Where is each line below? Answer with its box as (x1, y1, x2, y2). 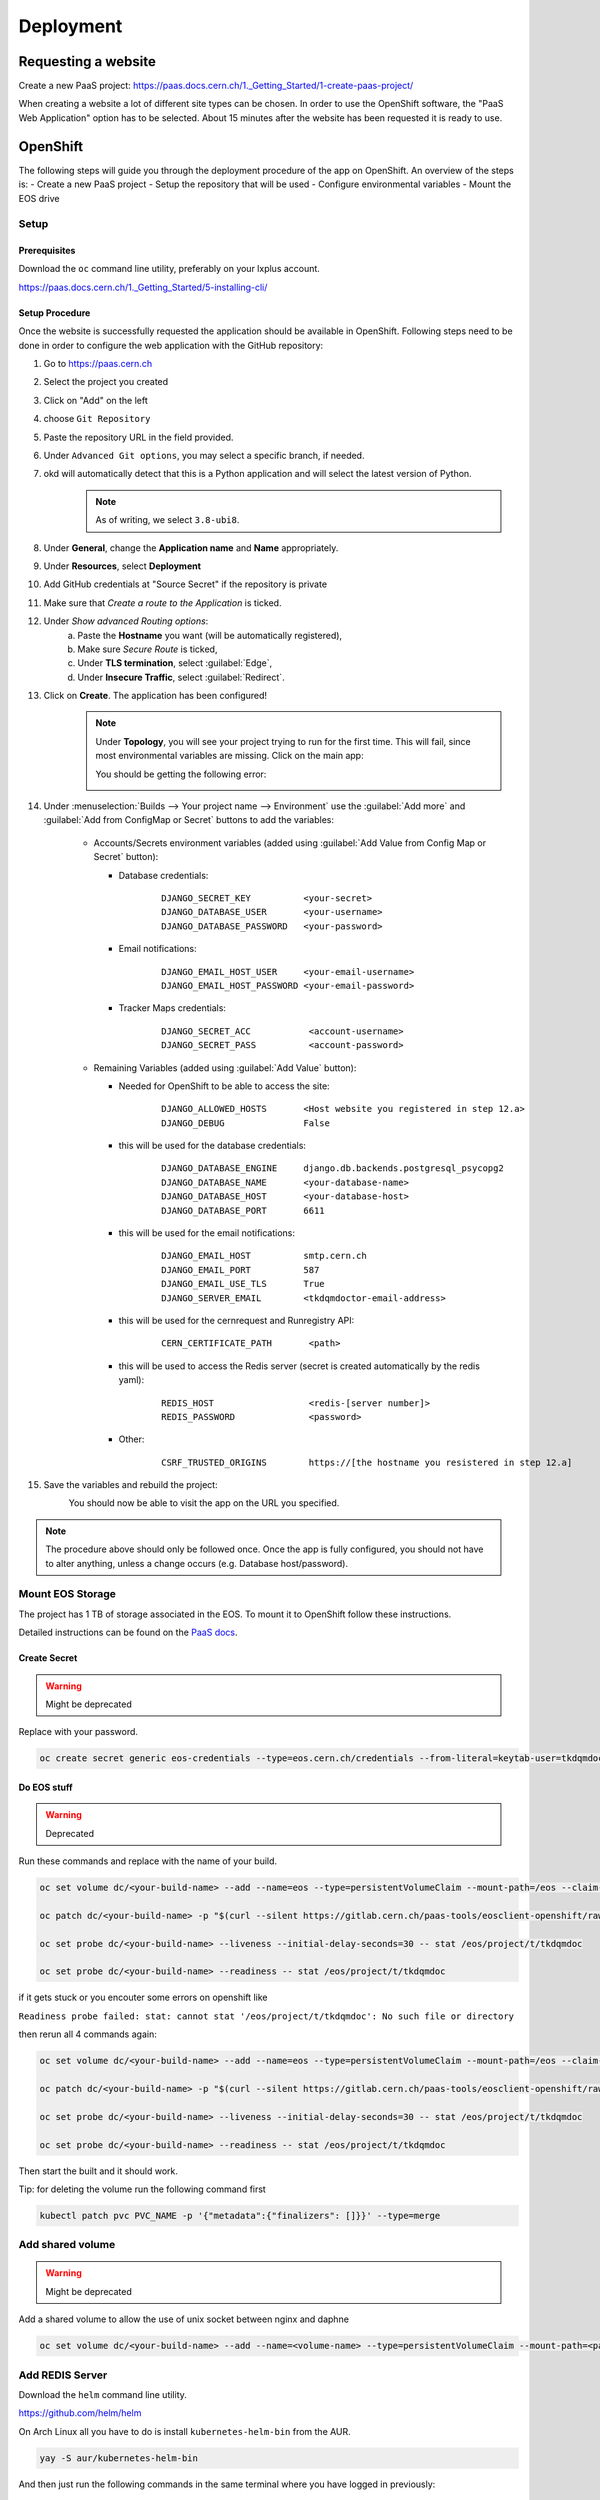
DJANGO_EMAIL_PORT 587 (161, 1264, 320, 1275)
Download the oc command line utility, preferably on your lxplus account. (18, 263, 320, 275)
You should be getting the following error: (95, 768, 267, 780)
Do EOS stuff (18, 1781, 74, 1793)
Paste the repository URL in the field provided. (43, 431, 234, 443)
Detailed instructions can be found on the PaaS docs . (18, 1626, 239, 1639)
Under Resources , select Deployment (43, 560, 202, 572)
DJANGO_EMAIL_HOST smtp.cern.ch (161, 1250, 367, 1262)
